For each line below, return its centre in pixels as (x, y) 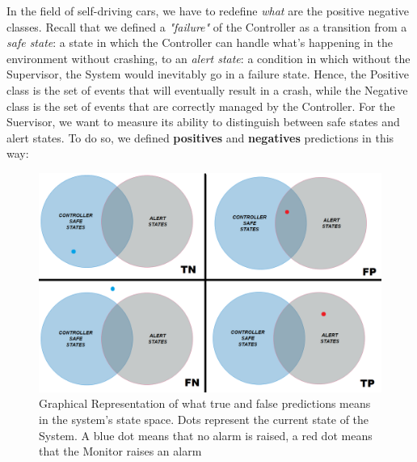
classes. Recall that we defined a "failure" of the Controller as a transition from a (207, 26)
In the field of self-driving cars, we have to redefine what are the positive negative (208, 11)
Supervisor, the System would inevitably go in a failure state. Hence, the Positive (208, 74)
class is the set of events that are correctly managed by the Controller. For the (201, 106)
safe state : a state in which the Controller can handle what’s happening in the (200, 42)
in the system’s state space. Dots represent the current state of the (204, 419)
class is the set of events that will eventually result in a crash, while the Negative (207, 89)
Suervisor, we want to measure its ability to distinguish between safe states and (203, 122)
